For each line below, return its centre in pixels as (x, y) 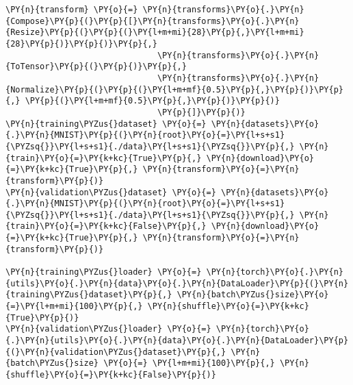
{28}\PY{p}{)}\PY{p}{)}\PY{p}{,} (81, 44)
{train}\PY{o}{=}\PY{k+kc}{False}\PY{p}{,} (106, 226)
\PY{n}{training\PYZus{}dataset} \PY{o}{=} (106, 124)
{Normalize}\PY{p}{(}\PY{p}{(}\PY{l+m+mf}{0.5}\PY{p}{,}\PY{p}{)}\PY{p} (174, 89)
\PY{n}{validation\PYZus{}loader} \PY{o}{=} (108, 329)
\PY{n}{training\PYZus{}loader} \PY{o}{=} (104, 272)
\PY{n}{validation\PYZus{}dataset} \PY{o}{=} (111, 192)
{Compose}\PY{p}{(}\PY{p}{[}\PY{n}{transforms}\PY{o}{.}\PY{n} (153, 21)
